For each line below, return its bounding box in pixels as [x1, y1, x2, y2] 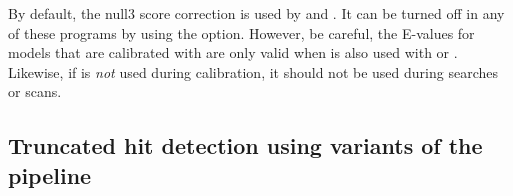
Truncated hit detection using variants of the [8, 130, 483, 161]
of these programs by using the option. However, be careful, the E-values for [8, 22, 475, 43]
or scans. [8, 81, 62, 102]
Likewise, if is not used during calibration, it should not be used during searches [8, 61, 498, 82]
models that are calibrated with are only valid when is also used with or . [8, 42, 458, 63]
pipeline [8, 159, 92, 190]
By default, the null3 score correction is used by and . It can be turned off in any [8, 3, 505, 23]
